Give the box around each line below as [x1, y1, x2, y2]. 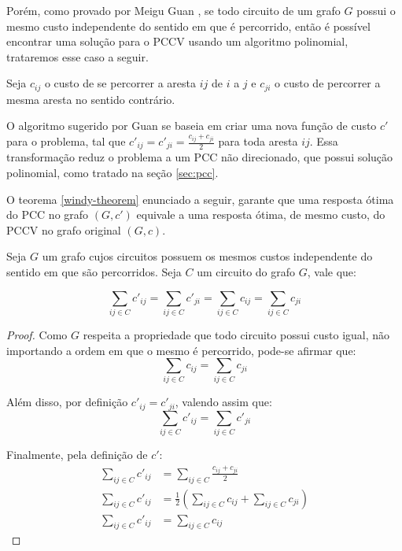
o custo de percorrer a [275, 75, 381, 91]
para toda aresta [218, 133, 298, 150]
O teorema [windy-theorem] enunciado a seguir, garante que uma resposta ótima [6, 190, 394, 207]
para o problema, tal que [6, 133, 126, 150]
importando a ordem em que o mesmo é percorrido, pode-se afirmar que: [6, 342, 356, 358]
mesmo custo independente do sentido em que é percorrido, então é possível [6, 17, 371, 34]
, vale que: [307, 264, 356, 280]
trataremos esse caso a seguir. [6, 48, 149, 65]
